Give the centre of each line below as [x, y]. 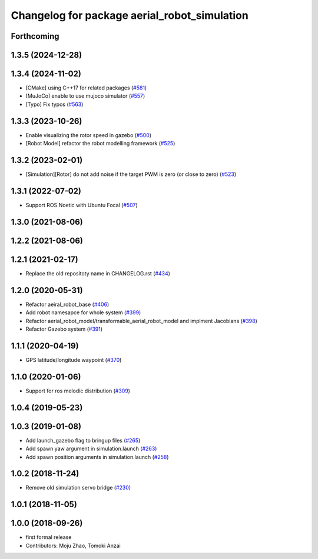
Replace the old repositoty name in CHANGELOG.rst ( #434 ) [98, 273]
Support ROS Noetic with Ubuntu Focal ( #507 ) [82, 205]
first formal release [49, 537]
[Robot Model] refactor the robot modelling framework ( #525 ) [100, 144]
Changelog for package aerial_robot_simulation [130, 15]
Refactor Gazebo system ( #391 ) [64, 329]
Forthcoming [35, 36]
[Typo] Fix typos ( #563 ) [54, 104]
